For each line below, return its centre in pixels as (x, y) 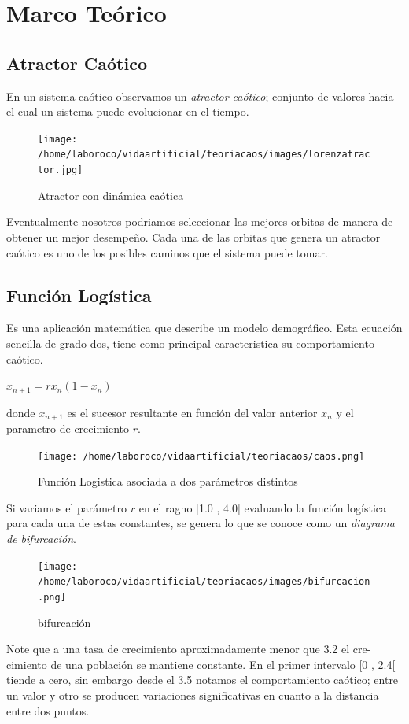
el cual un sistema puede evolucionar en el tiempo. (128, 111)
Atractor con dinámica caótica (111, 195)
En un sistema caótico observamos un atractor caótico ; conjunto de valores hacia (200, 96)
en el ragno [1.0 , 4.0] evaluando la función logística (263, 507)
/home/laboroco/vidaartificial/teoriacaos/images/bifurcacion (204, 582)
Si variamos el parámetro (67, 507)
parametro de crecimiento (68, 428)
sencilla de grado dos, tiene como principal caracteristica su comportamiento (190, 343)
